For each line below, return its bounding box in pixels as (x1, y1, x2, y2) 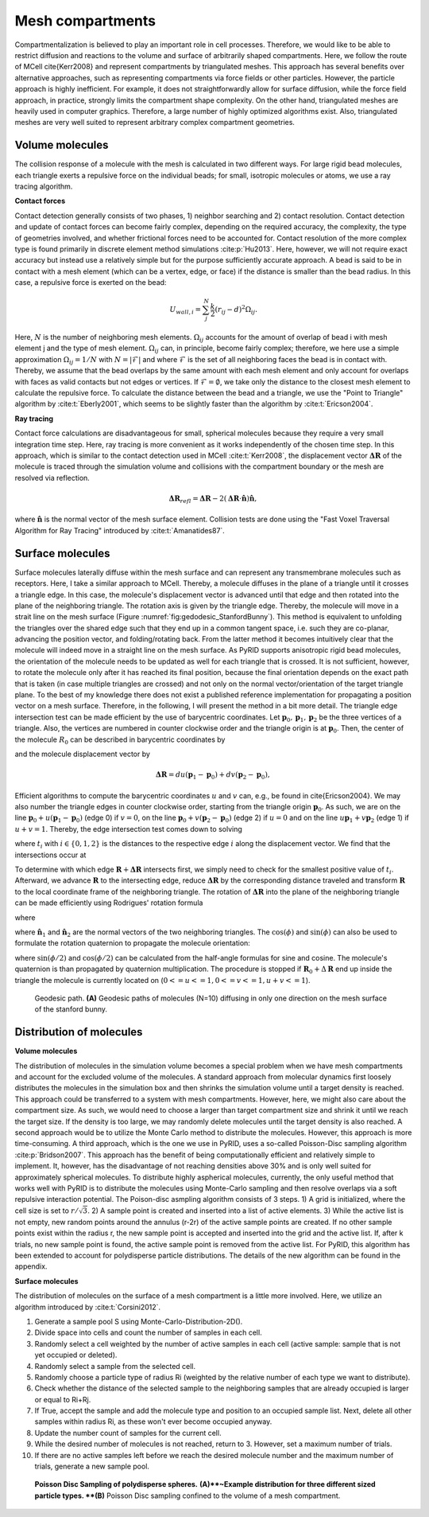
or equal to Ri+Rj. (34, 1394, 91, 1404)
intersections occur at (14, 850, 87, 860)
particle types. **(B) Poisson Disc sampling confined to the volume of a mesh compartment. (34, 1491, 341, 1500)
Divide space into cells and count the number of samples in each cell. (34, 1328, 262, 1337)
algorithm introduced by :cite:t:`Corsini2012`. (14, 1302, 161, 1312)
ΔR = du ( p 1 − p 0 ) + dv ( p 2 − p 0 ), (155, 770, 270, 781)
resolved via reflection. (14, 473, 91, 482)
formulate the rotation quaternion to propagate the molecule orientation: (14, 938, 250, 948)
